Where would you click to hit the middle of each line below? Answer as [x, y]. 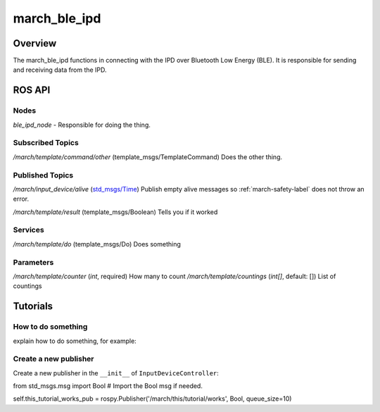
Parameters [33, 262]
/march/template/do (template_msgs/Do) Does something [97, 244]
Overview [35, 43]
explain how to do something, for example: [75, 341]
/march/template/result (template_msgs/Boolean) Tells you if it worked [115, 212]
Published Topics [43, 175]
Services [29, 230]
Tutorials [33, 306]
